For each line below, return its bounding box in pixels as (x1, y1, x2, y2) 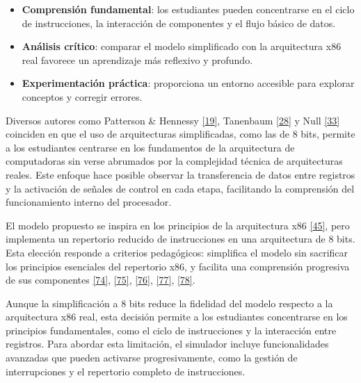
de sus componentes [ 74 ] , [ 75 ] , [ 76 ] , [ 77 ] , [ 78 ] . (6, 272, 195, 287)
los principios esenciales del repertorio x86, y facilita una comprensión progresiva (6, 259, 350, 273)
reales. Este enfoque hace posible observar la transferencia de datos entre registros (6, 167, 355, 181)
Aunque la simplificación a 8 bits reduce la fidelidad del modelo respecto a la (6, 295, 333, 310)
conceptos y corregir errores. (22, 89, 143, 104)
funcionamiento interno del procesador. (6, 195, 172, 209)
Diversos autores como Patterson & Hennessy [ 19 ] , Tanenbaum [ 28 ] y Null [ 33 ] (6, 113, 340, 127)
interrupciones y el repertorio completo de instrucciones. (6, 364, 246, 378)
